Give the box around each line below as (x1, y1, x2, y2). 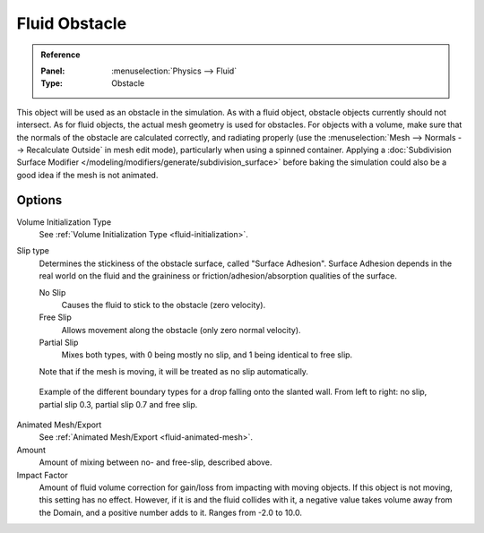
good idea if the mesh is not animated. (16, 169, 159, 180)
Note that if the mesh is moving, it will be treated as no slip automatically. (39, 365, 309, 376)
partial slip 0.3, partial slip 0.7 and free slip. (39, 399, 198, 409)
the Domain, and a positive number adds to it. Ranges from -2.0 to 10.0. (39, 507, 302, 518)
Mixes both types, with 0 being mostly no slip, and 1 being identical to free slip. (61, 349, 353, 360)
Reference (40, 49, 81, 60)
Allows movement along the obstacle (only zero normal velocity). (61, 324, 301, 335)
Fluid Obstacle (16, 13, 127, 33)
